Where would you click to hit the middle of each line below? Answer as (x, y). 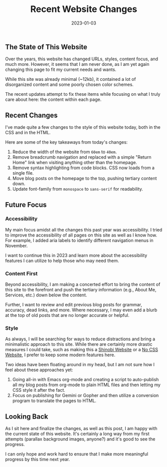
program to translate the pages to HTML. (54, 401)
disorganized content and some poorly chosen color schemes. (69, 85)
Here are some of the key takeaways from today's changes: (67, 142)
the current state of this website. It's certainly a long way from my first (77, 434)
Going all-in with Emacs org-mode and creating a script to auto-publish (85, 380)
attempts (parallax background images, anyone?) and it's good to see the (80, 439)
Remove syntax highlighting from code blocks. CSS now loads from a (83, 168)
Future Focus (26, 205)
